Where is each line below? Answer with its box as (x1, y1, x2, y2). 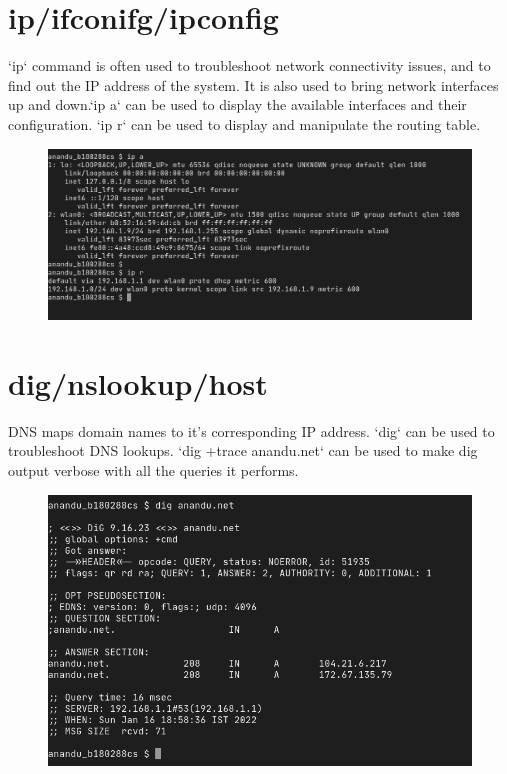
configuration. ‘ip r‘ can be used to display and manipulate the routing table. (8, 113, 481, 134)
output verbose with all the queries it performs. (8, 460, 299, 481)
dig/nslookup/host (8, 362, 268, 403)
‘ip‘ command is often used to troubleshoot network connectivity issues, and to (8, 55, 491, 76)
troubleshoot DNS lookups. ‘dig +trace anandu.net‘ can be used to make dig (8, 440, 478, 461)
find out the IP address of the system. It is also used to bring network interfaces (8, 74, 499, 95)
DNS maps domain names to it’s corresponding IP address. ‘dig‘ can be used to (8, 420, 495, 441)
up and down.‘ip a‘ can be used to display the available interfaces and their (8, 94, 467, 115)
